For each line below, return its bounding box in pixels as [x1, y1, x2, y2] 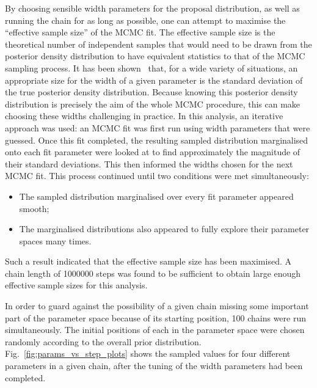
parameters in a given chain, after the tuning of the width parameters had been [5, 359, 303, 372]
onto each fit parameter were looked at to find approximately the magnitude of [5, 145, 301, 158]
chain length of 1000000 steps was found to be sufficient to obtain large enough [5, 266, 301, 279]
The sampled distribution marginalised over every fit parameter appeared [19, 189, 294, 202]
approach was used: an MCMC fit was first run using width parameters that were [5, 121, 310, 134]
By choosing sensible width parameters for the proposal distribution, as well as [5, 2, 300, 14]
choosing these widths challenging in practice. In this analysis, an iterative [5, 109, 283, 122]
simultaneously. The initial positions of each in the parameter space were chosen [5, 323, 305, 336]
